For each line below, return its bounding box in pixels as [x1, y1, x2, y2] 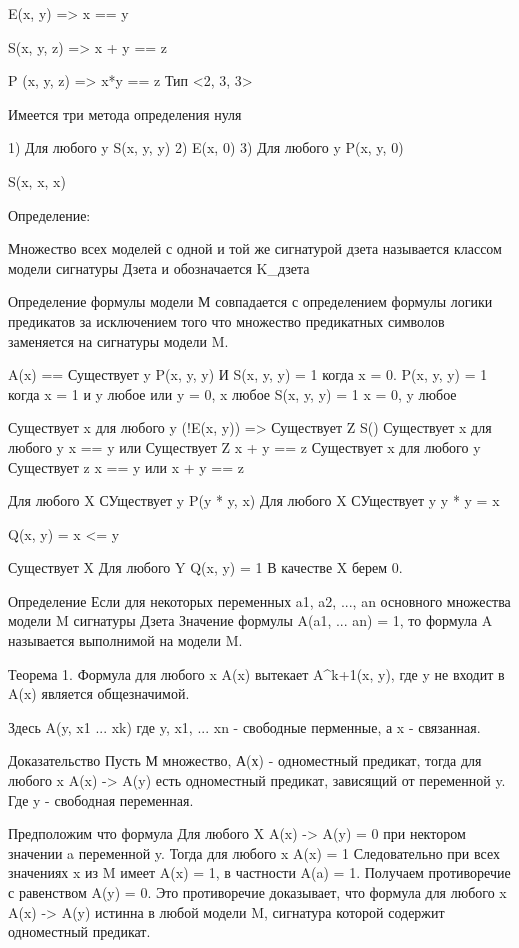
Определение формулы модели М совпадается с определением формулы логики [8, 291, 493, 312]
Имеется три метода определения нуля [8, 103, 242, 124]
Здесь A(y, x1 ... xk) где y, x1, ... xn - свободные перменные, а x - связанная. [8, 716, 481, 737]
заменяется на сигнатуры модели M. [8, 330, 229, 351]
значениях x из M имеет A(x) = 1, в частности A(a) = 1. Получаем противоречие [8, 862, 511, 883]
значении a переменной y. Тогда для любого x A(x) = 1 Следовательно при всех [8, 842, 500, 863]
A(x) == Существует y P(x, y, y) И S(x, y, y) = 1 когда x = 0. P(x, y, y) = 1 [8, 364, 488, 385]
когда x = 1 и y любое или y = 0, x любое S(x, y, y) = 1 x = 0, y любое [8, 383, 457, 404]
